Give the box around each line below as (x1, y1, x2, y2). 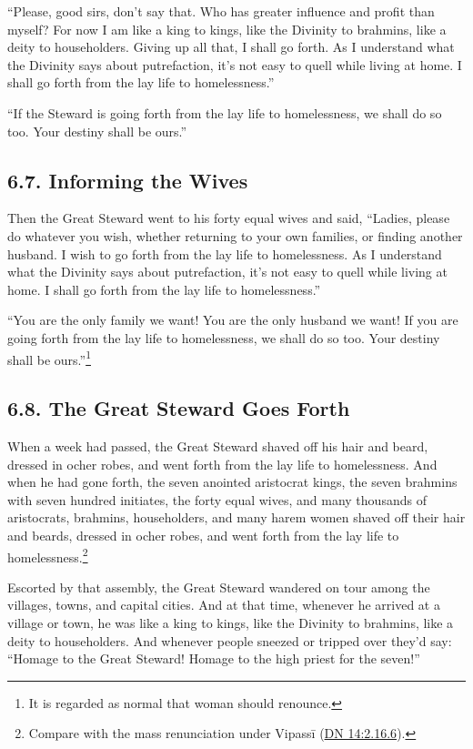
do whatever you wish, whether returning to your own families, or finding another (7, 226, 463, 245)
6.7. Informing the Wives (7, 166, 248, 194)
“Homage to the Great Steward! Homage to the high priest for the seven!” (7, 649, 420, 668)
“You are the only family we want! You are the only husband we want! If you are (7, 310, 458, 329)
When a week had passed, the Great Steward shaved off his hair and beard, (7, 436, 428, 455)
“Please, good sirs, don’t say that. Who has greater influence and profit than (7, 2, 435, 20)
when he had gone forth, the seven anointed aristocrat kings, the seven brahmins (7, 472, 458, 491)
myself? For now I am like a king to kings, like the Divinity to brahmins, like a (7, 19, 447, 38)
